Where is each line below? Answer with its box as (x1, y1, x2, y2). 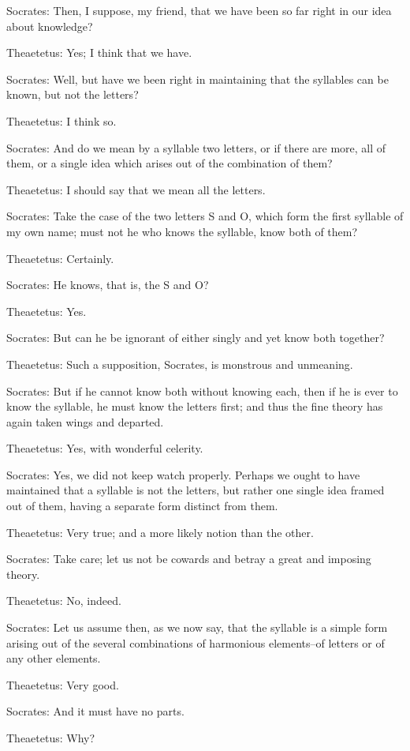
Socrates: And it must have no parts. (6, 703, 184, 719)
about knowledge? (6, 17, 93, 34)
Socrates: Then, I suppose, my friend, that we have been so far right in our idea (6, 2, 392, 18)
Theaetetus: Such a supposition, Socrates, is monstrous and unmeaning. (6, 355, 353, 372)
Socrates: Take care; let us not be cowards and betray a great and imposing (6, 550, 371, 567)
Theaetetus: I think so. (6, 112, 117, 129)
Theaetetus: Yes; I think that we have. (6, 44, 192, 61)
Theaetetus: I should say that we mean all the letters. (6, 181, 266, 197)
